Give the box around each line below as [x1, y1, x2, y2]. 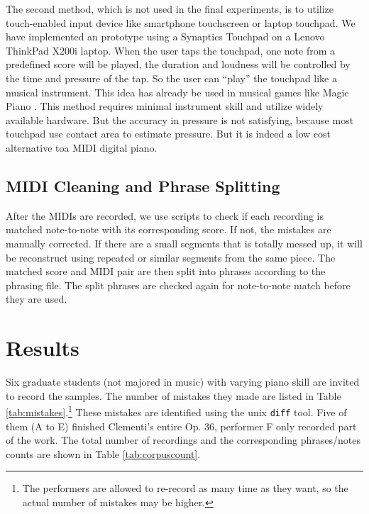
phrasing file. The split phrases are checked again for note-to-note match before [6, 277, 351, 292]
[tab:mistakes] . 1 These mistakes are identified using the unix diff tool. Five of [6, 403, 347, 419]
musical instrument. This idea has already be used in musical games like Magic [6, 84, 349, 99]
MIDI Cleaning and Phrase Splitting [6, 174, 280, 196]
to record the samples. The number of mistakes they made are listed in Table [6, 388, 341, 403]
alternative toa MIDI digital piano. [6, 140, 158, 155]
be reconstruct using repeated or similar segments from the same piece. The [6, 250, 336, 264]
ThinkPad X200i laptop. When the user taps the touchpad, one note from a [6, 43, 336, 57]
